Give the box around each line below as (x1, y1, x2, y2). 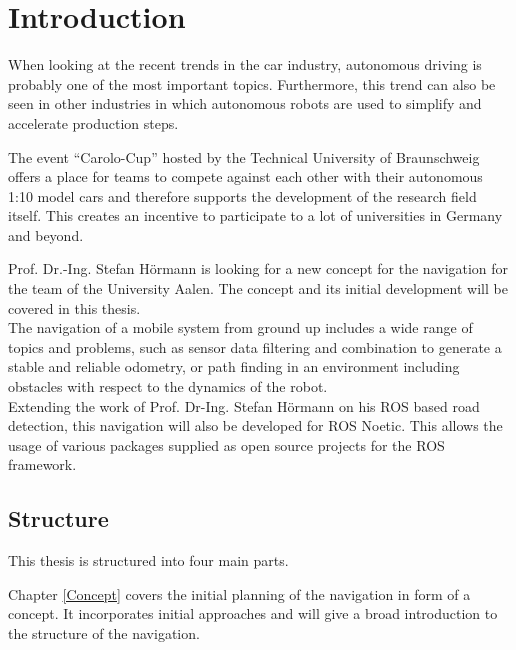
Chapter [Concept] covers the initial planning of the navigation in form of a (8, 583, 471, 604)
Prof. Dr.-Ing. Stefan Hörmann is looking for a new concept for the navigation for (8, 258, 509, 279)
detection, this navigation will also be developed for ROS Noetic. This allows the (8, 415, 503, 436)
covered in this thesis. (8, 297, 141, 318)
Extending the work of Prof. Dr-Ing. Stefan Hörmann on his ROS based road (8, 395, 480, 416)
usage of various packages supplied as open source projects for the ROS (8, 434, 445, 455)
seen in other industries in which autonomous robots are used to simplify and (8, 93, 482, 114)
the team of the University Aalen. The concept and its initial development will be (8, 278, 508, 299)
